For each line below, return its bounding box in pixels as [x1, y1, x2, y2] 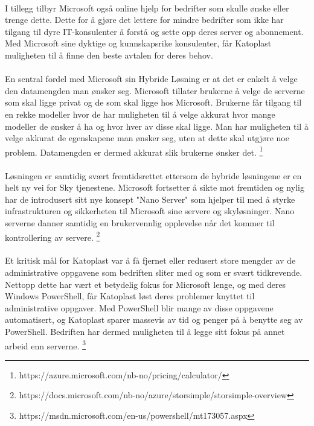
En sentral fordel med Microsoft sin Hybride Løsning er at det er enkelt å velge [5, 72, 298, 85]
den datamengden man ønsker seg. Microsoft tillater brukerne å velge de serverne [5, 84, 305, 97]
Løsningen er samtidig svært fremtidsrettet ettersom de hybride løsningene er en [5, 169, 302, 182]
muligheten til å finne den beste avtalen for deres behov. [5, 48, 213, 61]
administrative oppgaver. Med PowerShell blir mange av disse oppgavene [5, 301, 274, 314]
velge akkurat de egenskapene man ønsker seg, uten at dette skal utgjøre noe [5, 132, 289, 144]
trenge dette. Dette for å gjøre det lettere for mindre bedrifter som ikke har [5, 13, 284, 26]
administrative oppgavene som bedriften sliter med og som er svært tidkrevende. [5, 265, 303, 278]
